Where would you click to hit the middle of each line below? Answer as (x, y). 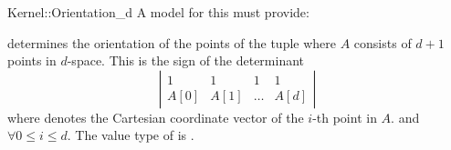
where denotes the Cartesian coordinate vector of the (156, 117)
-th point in (345, 117)
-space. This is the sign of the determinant (186, 60)
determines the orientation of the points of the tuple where (172, 42)
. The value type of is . (131, 135)
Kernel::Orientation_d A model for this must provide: (158, 12)
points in (32, 60)
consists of (383, 42)
